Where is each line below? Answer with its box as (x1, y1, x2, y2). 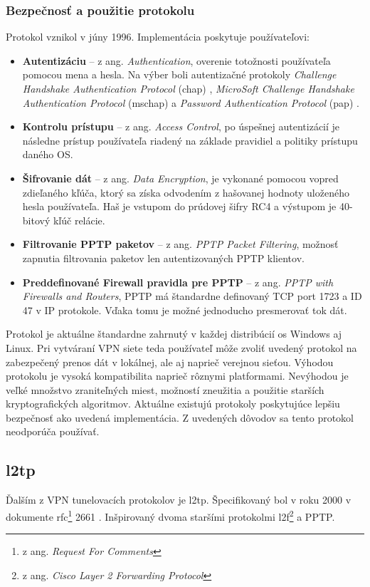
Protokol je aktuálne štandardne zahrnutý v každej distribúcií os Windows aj (6, 326, 342, 341)
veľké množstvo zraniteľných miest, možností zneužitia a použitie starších (6, 382, 324, 397)
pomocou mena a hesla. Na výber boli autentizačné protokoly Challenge (22, 67, 337, 82)
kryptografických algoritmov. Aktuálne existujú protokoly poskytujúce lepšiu (6, 396, 340, 411)
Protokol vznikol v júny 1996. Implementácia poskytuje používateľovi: (6, 29, 310, 44)
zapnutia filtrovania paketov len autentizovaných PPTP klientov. (22, 250, 305, 265)
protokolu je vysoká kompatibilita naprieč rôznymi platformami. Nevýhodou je (6, 368, 349, 383)
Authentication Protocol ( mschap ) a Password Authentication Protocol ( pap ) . (22, 95, 359, 110)
